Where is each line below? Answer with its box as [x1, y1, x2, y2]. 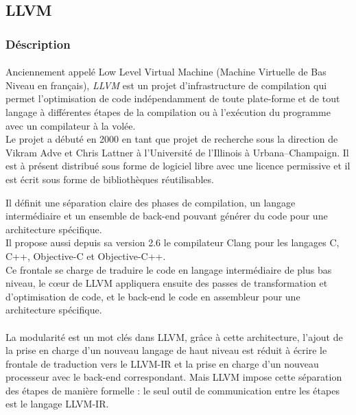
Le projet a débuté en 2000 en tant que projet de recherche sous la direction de [5, 132, 338, 146]
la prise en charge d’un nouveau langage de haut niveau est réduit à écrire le [5, 343, 327, 357]
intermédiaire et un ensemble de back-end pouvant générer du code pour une [5, 209, 328, 223]
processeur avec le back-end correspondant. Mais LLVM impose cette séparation [5, 370, 342, 384]
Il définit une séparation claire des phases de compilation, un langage [5, 195, 296, 209]
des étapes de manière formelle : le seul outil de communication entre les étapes [5, 383, 340, 397]
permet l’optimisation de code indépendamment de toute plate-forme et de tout [5, 91, 340, 106]
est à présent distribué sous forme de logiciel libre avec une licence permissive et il [5, 158, 351, 173]
